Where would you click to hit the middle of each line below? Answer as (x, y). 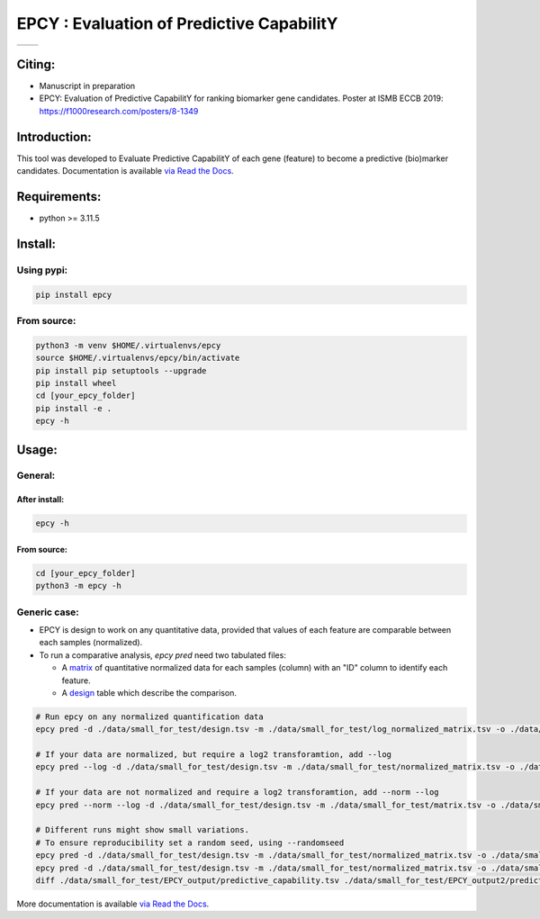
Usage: (37, 450)
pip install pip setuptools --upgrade (121, 370)
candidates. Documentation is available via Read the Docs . (125, 171)
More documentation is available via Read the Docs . (113, 904)
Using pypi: (42, 270)
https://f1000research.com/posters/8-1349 (119, 111)
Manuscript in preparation (87, 86)
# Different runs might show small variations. (142, 830)
